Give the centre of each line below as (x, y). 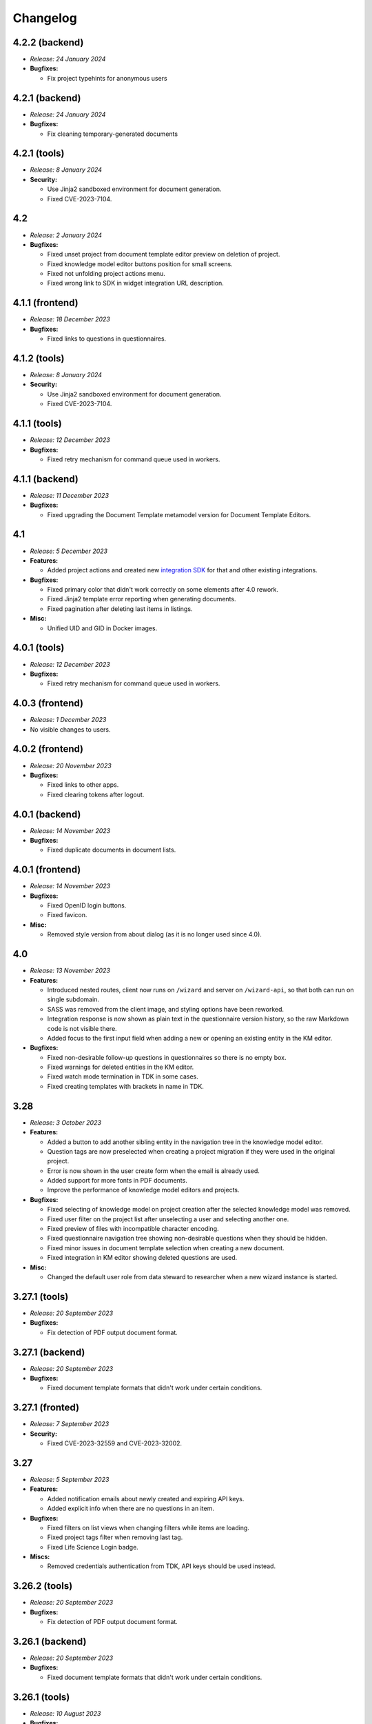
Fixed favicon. (67, 915)
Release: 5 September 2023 (70, 1479)
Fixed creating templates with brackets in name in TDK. (126, 1086)
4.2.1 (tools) (39, 153)
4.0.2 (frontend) (48, 749)
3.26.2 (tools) (43, 1586)
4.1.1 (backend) (45, 479)
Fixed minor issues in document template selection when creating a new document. (166, 1247)
